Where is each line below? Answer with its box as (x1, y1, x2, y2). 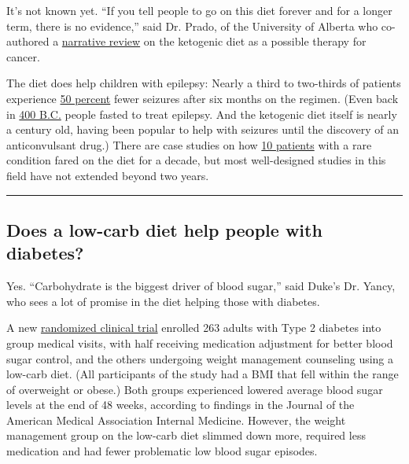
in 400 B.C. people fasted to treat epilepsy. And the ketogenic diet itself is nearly (6, 105, 397, 122)
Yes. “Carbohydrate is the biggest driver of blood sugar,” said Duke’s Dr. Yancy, (6, 278, 396, 294)
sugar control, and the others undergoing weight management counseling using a (6, 350, 394, 366)
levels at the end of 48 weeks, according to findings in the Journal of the (6, 396, 355, 413)
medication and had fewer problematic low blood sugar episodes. (6, 443, 318, 459)
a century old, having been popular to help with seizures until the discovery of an (6, 121, 399, 138)
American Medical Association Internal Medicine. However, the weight (6, 411, 346, 428)
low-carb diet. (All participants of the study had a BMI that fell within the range (6, 366, 399, 382)
